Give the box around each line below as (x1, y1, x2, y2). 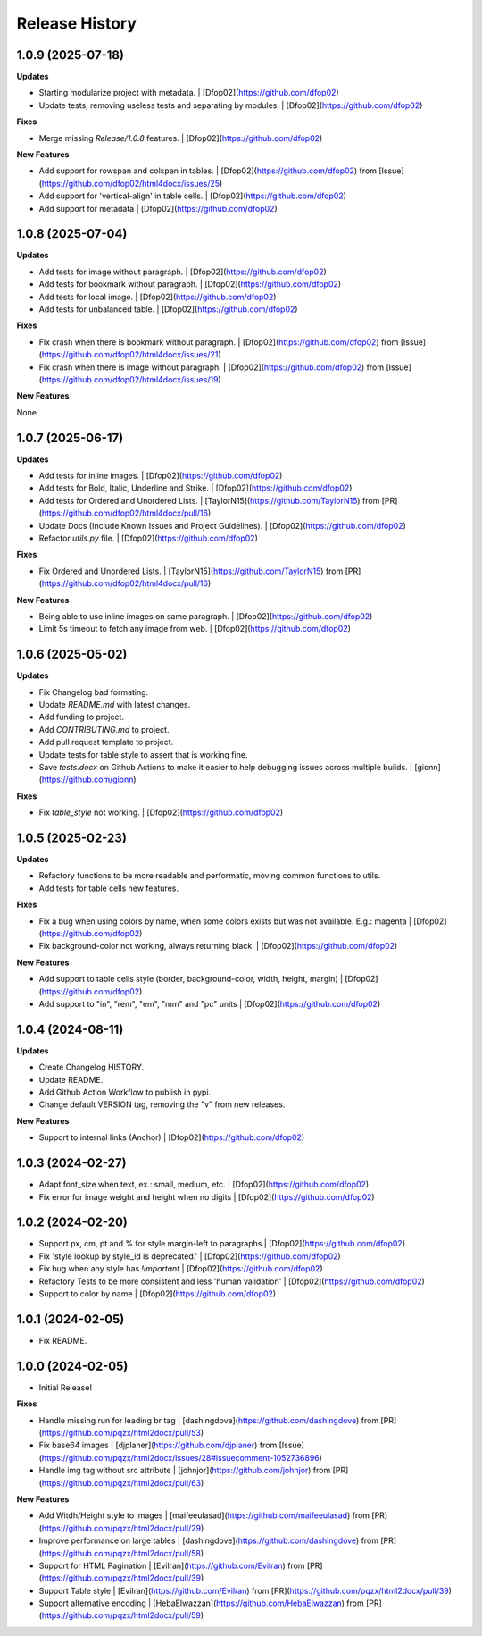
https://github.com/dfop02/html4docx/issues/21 (41, 349, 219, 360)
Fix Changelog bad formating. (38, 686, 149, 697)
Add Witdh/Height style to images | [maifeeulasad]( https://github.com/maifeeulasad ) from (38, 1510, 370, 1521)
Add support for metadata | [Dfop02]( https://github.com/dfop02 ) (38, 203, 278, 214)
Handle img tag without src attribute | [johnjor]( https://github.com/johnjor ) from (38, 1465, 331, 1476)
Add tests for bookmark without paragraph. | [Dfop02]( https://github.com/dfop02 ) (38, 279, 342, 289)
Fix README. (38, 1335, 87, 1346)
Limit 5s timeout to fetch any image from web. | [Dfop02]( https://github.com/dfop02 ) (38, 624, 352, 634)
